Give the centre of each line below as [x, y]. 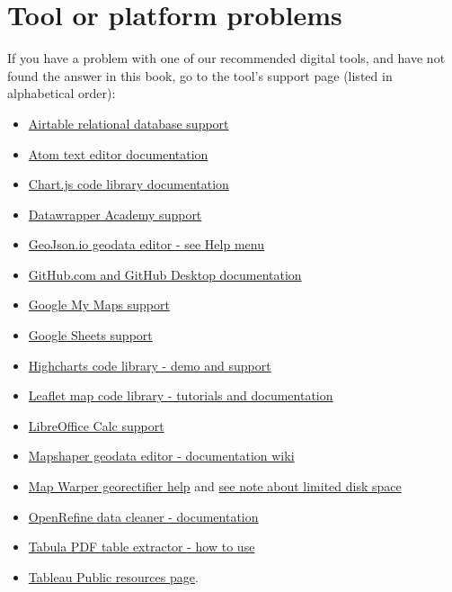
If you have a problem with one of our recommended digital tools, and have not [226, 58]
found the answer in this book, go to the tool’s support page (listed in [200, 75]
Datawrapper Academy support [115, 214]
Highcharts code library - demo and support [150, 365]
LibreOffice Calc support [96, 425]
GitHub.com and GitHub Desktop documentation [165, 274]
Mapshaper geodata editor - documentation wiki [161, 456]
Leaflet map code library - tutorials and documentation [181, 395]
